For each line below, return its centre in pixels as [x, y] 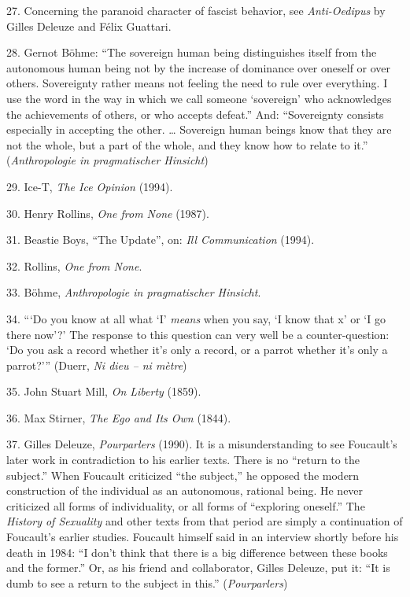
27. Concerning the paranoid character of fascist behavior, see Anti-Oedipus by [196, 10]
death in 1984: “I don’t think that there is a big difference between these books [197, 552]
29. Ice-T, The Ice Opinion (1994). [90, 186]
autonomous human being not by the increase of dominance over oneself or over [199, 67]
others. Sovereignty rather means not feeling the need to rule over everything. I [197, 83]
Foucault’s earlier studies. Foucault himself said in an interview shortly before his [203, 537]
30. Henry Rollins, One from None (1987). [108, 213]
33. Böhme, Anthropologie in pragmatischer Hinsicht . [134, 292]
